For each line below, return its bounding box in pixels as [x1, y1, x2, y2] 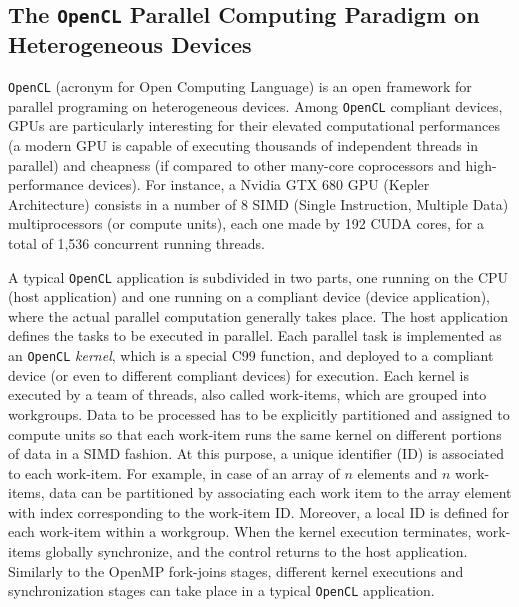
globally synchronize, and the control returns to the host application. [45, 541, 468, 562]
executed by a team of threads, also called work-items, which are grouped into [8, 384, 487, 405]
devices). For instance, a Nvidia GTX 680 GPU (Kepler [88, 174, 430, 195]
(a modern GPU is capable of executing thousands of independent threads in [8, 135, 479, 156]
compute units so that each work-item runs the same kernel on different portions [8, 423, 502, 444]
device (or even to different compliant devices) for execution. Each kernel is [8, 364, 469, 385]
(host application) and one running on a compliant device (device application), [8, 286, 491, 307]
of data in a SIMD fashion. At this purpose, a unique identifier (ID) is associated [8, 443, 505, 464]
